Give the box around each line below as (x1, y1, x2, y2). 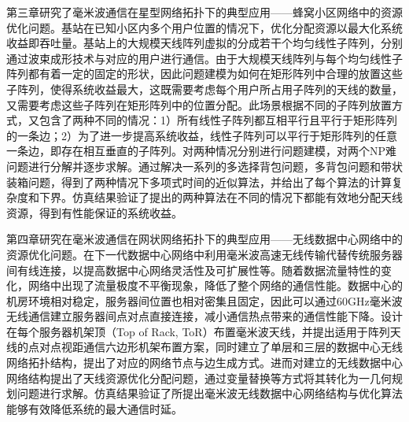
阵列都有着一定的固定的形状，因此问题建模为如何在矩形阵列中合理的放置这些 (6, 65, 403, 82)
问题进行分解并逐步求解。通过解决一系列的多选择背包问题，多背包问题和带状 (6, 157, 403, 174)
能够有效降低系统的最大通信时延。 (6, 400, 182, 416)
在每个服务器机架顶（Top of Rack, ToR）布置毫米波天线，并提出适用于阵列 (6, 323, 390, 339)
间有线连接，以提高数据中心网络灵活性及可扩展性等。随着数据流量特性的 (6, 261, 381, 278)
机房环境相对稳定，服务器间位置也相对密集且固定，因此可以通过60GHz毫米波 (6, 292, 403, 309)
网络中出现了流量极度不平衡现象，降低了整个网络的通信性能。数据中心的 (28, 277, 403, 294)
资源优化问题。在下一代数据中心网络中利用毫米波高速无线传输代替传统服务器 (6, 246, 403, 262)
